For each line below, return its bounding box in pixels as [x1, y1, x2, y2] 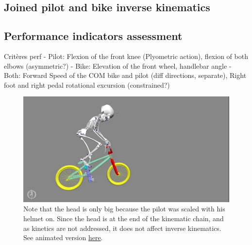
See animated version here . [23, 232, 103, 243]
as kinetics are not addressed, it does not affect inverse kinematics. [23, 223, 221, 233]
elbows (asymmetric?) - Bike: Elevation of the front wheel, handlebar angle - [4, 60, 232, 71]
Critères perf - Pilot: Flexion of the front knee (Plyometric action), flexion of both [4, 51, 248, 61]
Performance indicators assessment [4, 28, 183, 43]
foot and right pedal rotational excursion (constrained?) [4, 79, 170, 90]
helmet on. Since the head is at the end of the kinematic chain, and [23, 213, 224, 223]
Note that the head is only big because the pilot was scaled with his [23, 204, 225, 214]
